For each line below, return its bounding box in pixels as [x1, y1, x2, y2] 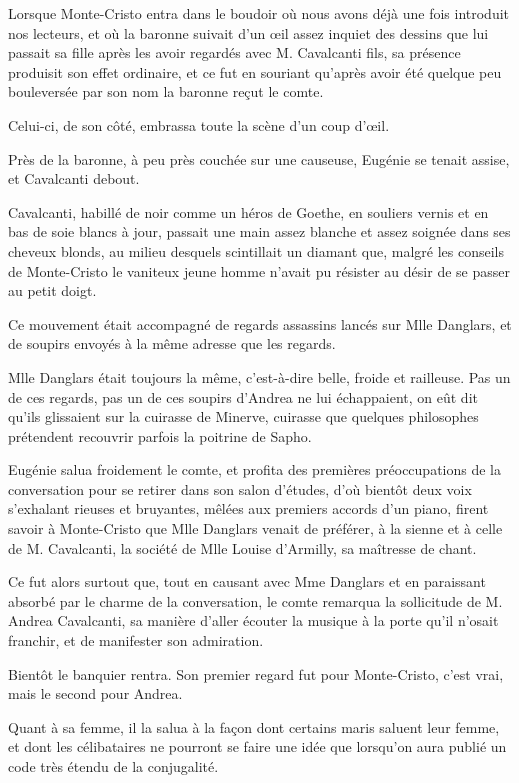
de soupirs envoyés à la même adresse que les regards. [8, 333, 336, 354]
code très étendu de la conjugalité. [8, 756, 219, 776]
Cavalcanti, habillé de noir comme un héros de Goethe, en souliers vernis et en [8, 201, 489, 222]
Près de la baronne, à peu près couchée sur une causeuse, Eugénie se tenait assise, [8, 148, 510, 169]
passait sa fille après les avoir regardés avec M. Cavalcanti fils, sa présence [8, 42, 461, 63]
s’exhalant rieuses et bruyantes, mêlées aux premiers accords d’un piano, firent [8, 498, 489, 519]
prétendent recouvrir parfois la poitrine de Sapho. [8, 425, 312, 446]
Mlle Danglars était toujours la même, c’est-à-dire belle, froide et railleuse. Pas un [8, 366, 511, 387]
